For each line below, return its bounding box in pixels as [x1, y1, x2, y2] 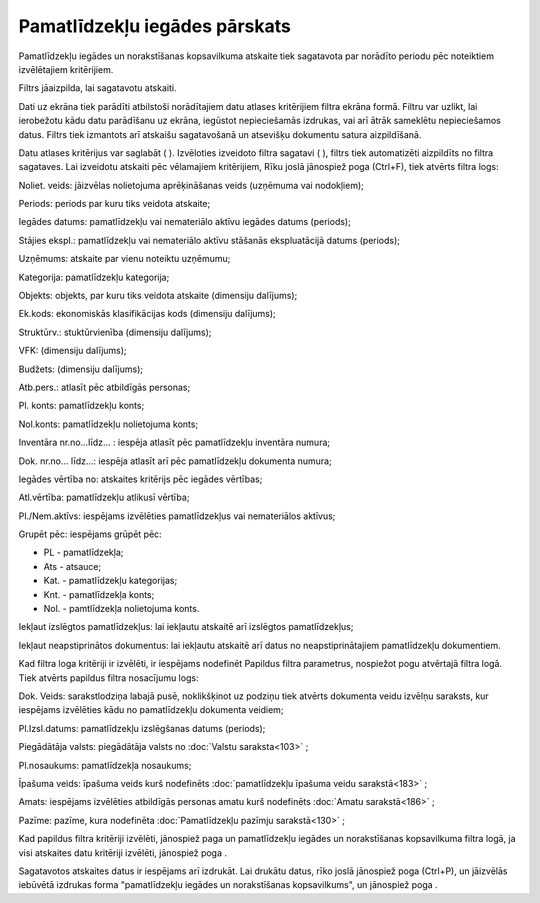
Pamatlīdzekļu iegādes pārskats [18, 15, 292, 37]
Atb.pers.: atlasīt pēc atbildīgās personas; [18, 381, 191, 393]
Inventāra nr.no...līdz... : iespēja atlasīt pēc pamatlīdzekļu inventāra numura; [18, 436, 330, 449]
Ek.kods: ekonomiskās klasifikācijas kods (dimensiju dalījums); [18, 308, 277, 320]
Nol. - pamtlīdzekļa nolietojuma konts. [43, 603, 200, 615]
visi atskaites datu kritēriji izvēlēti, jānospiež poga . [18, 846, 228, 859]
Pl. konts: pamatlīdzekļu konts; [18, 400, 145, 412]
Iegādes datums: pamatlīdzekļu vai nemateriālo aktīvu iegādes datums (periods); [18, 216, 352, 228]
